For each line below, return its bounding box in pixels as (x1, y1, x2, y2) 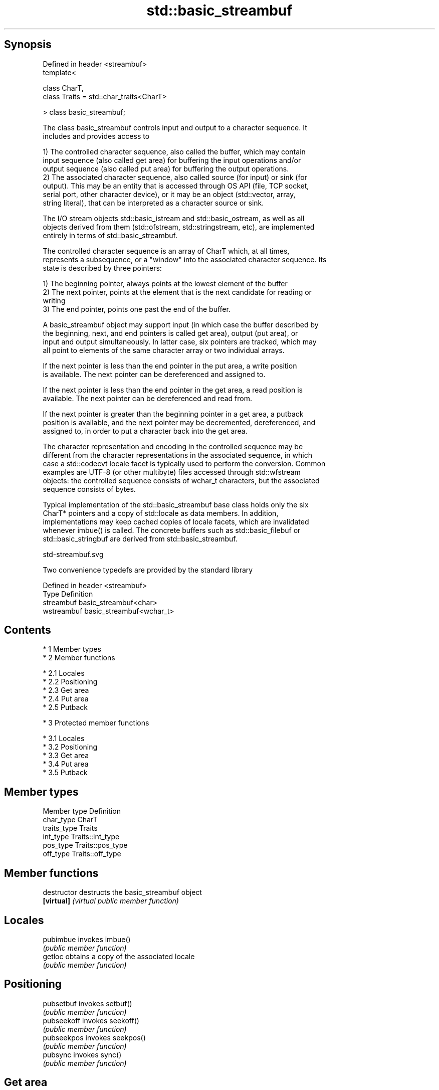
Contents (4, 624, 51, 637)
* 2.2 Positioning (43, 677, 98, 686)
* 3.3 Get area (43, 751, 89, 760)
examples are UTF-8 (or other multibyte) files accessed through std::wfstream (43, 467, 301, 476)
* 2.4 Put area (43, 694, 89, 703)
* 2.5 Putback (43, 703, 88, 712)
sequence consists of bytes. (43, 484, 136, 493)
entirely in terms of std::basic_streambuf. (43, 231, 177, 240)
